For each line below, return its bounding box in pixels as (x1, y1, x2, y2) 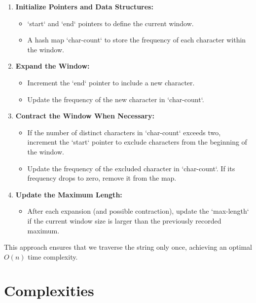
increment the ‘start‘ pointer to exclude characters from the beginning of (27, 137, 247, 147)
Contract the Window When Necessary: (15, 111, 154, 121)
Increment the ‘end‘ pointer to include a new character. (27, 77, 195, 87)
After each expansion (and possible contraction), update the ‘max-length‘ (27, 206, 249, 216)
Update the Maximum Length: (15, 189, 122, 199)
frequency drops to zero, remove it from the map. (27, 173, 177, 183)
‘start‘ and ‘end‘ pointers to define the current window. (27, 18, 194, 28)
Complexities (4, 280, 94, 301)
